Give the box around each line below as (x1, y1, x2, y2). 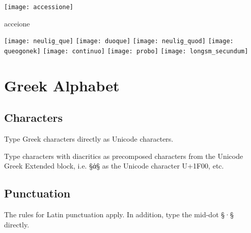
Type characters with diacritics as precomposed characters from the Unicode (4, 150, 243, 161)
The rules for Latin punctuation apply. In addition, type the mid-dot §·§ (4, 209, 234, 220)
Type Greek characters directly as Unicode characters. (4, 134, 174, 144)
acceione (4, 18, 30, 28)
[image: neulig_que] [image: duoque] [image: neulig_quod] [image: (4, 38, 234, 45)
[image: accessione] (4, 4, 74, 11)
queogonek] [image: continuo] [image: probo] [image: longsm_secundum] (4, 47, 248, 55)
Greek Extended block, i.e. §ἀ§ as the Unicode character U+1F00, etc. (4, 160, 224, 171)
